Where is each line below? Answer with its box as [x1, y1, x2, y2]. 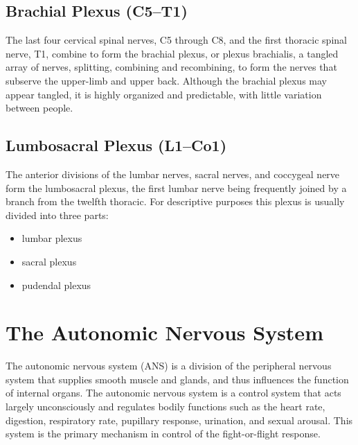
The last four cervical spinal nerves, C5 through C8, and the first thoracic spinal [6, 33, 347, 47]
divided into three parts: [6, 207, 109, 222]
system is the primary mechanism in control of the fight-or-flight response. [6, 426, 321, 441]
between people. [6, 101, 73, 115]
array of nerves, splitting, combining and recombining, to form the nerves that [6, 60, 337, 74]
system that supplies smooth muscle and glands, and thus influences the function [6, 372, 349, 386]
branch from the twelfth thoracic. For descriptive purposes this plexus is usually [6, 194, 345, 209]
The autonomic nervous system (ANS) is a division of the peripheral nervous [6, 358, 332, 373]
